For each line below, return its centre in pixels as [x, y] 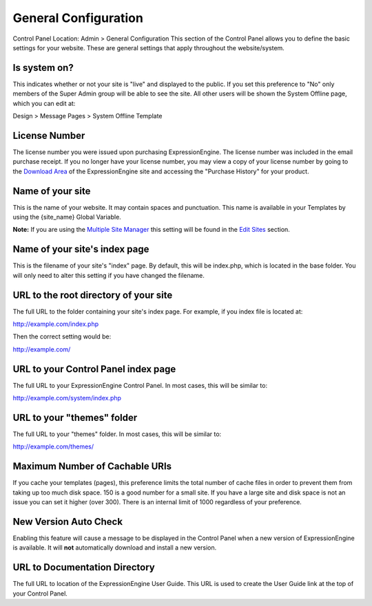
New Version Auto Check [68, 522]
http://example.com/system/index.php [67, 398]
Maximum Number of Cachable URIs [92, 467]
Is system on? [43, 68]
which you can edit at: [44, 103]
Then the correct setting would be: [62, 336]
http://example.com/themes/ [53, 446]
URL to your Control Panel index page [94, 369]
